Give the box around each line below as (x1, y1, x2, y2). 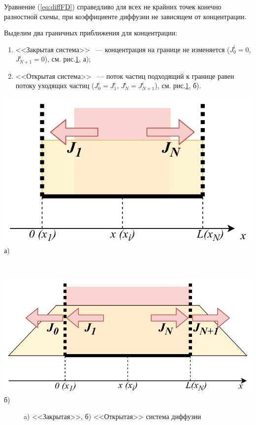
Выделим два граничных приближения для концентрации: (4, 28, 177, 38)
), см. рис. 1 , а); (44, 54, 91, 64)
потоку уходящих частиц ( (15, 80, 95, 91)
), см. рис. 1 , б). (155, 80, 201, 91)
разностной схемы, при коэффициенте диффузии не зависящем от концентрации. (4, 11, 247, 21)
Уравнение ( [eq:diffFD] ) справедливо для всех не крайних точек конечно (4, 1, 222, 11)
